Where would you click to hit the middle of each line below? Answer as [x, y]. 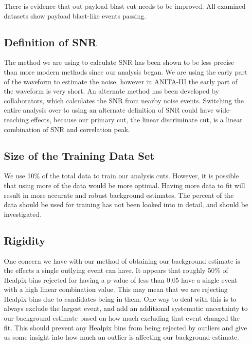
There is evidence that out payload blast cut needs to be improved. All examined [125, 6]
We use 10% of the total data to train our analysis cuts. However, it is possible [121, 176]
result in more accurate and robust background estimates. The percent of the [119, 195]
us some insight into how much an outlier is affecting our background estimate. [122, 337]
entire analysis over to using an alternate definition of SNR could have [109, 110]
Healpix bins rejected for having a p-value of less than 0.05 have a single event [121, 279]
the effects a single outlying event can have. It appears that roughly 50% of [116, 270]
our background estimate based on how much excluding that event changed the [122, 318]
